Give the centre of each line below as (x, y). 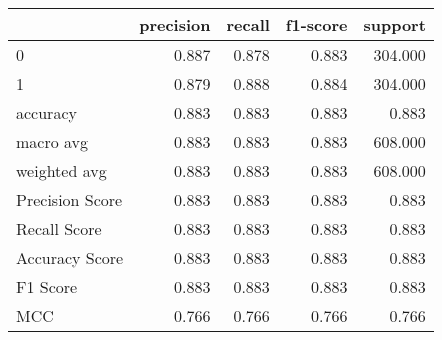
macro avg (52, 141)
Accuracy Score (70, 257)
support (394, 24)
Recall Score (59, 228)
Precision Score (69, 199)
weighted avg (61, 170)
